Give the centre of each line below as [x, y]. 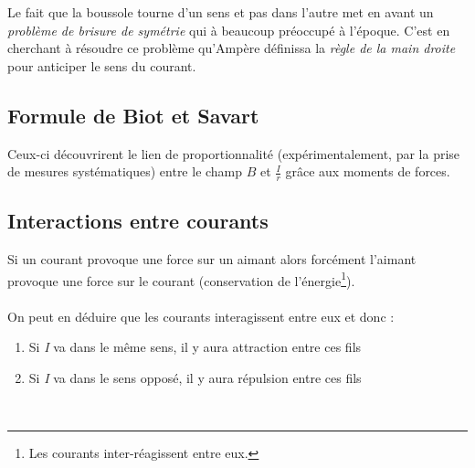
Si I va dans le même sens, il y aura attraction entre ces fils [195, 347]
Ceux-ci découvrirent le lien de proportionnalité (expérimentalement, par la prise [234, 153]
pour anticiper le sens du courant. [102, 65]
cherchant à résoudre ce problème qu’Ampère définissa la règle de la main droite [232, 48]
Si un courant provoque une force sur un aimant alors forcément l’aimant [212, 259]
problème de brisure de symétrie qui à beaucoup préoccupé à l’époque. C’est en [229, 30]
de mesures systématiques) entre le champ [125, 171]
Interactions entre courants [138, 221]
